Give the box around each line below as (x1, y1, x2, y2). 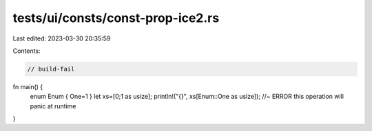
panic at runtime (30, 102, 76, 110)
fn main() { (12, 82, 43, 91)
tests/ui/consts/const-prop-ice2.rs (12, 10, 220, 25)
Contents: (12, 47, 41, 55)
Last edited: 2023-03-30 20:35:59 (12, 34, 111, 43)
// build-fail (27, 65, 75, 73)
